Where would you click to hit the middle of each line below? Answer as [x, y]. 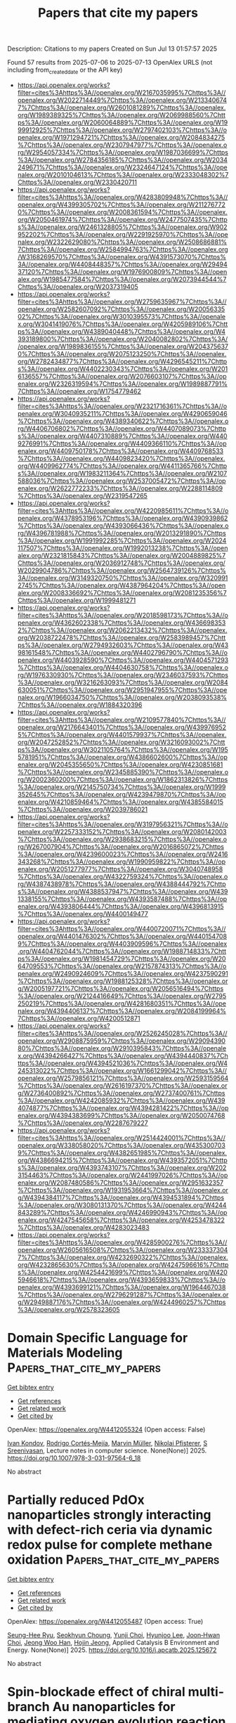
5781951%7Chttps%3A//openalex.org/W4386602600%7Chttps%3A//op [123, 757]
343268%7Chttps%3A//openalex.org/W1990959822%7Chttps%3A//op [122, 861]
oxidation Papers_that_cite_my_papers [113, 1560]
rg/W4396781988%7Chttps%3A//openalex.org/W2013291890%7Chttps [122, 533]
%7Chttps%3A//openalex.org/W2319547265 [82, 495]
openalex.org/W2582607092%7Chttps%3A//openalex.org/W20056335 [121, 309]
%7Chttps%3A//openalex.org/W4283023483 [83, 1227]
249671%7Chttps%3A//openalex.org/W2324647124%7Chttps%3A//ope [122, 167]
